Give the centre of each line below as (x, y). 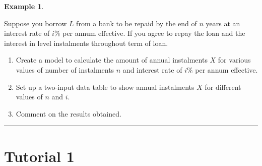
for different (223, 87)
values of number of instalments (65, 69)
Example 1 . (24, 6)
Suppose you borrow (36, 23)
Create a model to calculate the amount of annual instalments (112, 60)
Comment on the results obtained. (69, 113)
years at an (223, 23)
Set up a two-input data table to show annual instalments (105, 87)
